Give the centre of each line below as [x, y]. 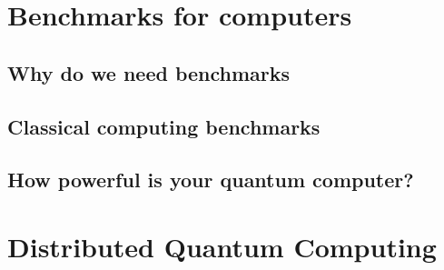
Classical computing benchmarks [164, 126]
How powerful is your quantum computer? [211, 180]
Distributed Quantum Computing [222, 246]
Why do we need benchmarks [149, 72]
